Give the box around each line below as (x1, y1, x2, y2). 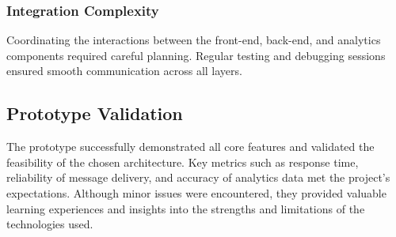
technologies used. (6, 216, 93, 232)
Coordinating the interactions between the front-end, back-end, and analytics (6, 32, 381, 48)
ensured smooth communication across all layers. (6, 62, 242, 79)
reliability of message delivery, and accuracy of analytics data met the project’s (6, 169, 390, 186)
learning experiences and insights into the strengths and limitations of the (6, 200, 365, 216)
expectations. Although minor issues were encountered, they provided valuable (6, 184, 386, 201)
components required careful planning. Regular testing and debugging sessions (6, 47, 386, 63)
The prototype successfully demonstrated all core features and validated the (6, 138, 375, 155)
